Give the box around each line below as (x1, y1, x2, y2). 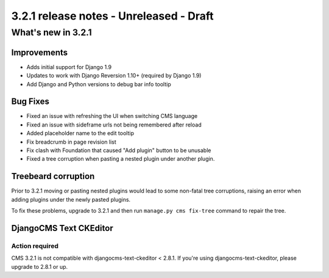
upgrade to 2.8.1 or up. (11, 263, 68, 270)
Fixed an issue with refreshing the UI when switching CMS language (26, 112, 198, 120)
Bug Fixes (11, 97, 50, 107)
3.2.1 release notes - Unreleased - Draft (11, 9, 214, 23)
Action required (11, 241, 59, 250)
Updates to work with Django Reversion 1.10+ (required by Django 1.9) (26, 72, 202, 79)
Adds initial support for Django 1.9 (26, 63, 112, 70)
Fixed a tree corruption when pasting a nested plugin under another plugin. (26, 155, 215, 163)
